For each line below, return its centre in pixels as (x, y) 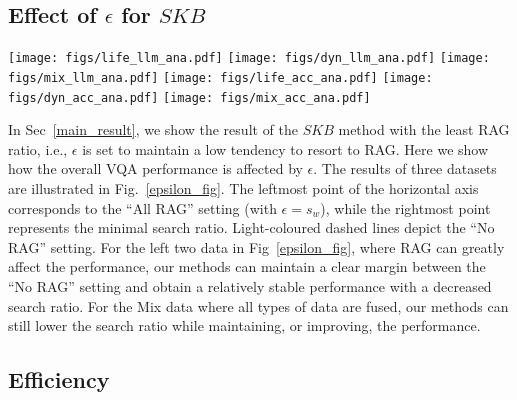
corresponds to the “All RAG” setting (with (142, 207)
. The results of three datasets (405, 168)
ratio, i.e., (38, 148)
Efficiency (59, 379)
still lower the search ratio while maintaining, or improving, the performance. (244, 325)
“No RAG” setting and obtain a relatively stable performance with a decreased (250, 285)
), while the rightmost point (405, 207)
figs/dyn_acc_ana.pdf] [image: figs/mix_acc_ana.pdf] (189, 97)
